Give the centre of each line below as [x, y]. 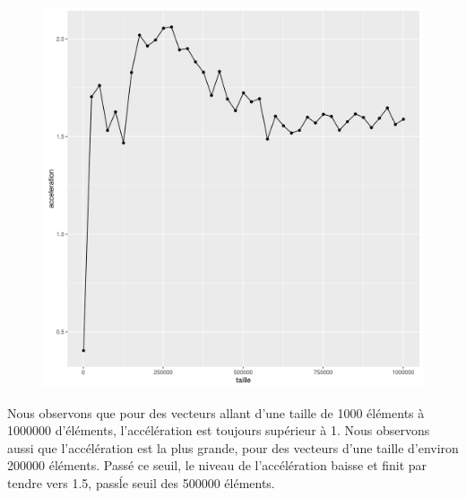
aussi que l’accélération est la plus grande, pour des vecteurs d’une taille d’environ [233, 447]
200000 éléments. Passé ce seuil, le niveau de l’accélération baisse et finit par [217, 465]
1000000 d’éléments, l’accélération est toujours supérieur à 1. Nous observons [219, 430]
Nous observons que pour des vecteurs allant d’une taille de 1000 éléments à [216, 412]
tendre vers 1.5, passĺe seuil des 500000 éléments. [141, 482]
